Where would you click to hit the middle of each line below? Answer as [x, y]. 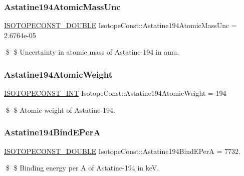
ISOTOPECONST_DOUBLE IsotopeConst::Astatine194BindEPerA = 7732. [122, 151]
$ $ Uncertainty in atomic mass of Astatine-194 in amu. [92, 52]
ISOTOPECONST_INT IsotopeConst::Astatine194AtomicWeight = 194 [115, 93]
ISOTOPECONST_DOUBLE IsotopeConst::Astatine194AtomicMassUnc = [120, 25]
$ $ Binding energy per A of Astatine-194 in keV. [82, 168]
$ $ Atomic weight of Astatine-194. [60, 110]
